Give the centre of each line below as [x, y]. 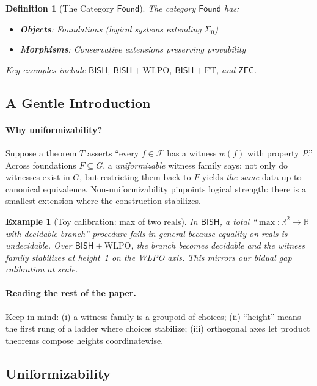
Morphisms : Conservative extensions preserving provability [133, 49]
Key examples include [46, 69]
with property [273, 152]
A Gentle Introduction [78, 102]
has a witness [192, 152]
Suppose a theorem [41, 152]
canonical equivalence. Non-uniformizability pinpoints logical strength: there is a [156, 188]
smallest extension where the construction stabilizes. [103, 201]
